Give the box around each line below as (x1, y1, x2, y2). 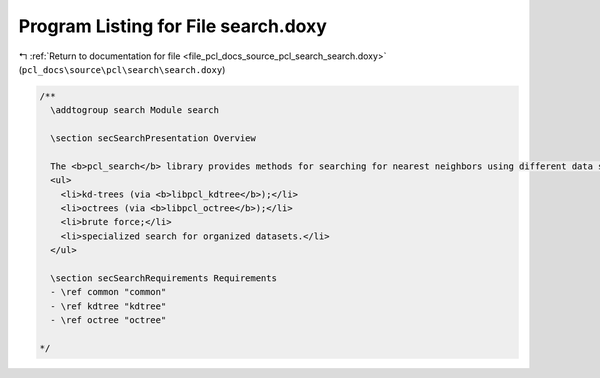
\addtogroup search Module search (50, 105, 220, 116)
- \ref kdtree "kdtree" (50, 300, 167, 312)
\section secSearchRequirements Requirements (50, 273, 277, 284)
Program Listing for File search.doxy (18, 15, 327, 37)
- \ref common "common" (50, 286, 167, 298)
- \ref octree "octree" (50, 315, 167, 326)
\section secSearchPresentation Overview (50, 133, 257, 144)
